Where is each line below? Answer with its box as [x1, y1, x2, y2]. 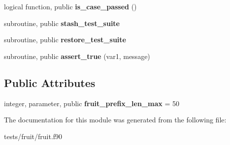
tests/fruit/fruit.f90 [4, 131, 63, 141]
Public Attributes [4, 75, 96, 90]
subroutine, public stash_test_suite [4, 18, 120, 28]
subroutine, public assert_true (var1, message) [4, 51, 150, 61]
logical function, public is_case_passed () [4, 1, 137, 11]
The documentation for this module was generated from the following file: [4, 115, 227, 125]
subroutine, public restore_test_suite [4, 34, 126, 45]
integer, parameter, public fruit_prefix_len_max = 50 [4, 98, 179, 108]
